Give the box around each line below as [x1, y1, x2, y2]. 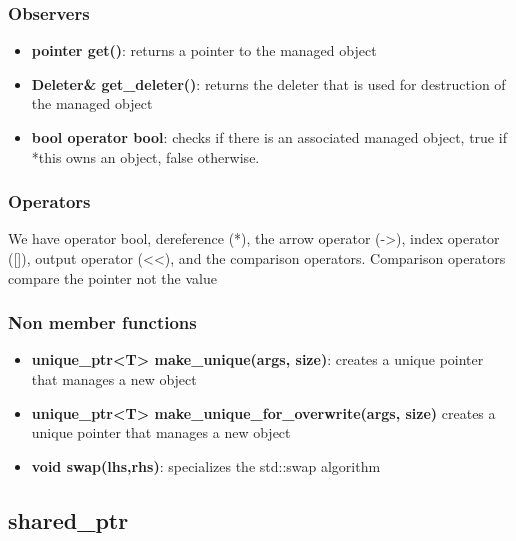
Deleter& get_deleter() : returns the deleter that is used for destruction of [31, 73, 506, 94]
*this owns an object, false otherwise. [31, 146, 260, 167]
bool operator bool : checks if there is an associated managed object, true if [31, 127, 507, 147]
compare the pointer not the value [8, 267, 217, 288]
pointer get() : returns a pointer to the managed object [31, 40, 377, 61]
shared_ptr [8, 504, 129, 535]
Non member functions [8, 310, 197, 335]
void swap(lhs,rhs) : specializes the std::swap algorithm [31, 455, 381, 476]
